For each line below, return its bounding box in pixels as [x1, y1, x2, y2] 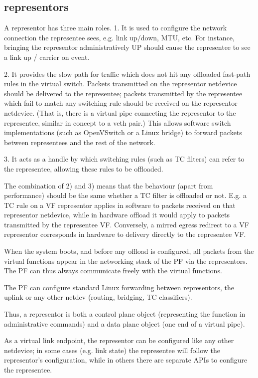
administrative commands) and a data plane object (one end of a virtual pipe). [4, 318, 245, 329]
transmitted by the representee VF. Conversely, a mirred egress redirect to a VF [4, 219, 249, 229]
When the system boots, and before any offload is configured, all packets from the [4, 246, 254, 256]
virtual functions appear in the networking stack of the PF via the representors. [4, 255, 248, 266]
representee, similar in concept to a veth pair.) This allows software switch [4, 117, 231, 128]
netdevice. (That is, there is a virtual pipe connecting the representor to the [4, 107, 236, 118]
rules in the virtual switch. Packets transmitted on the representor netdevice [4, 78, 237, 89]
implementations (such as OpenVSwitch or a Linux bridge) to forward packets [4, 127, 242, 138]
